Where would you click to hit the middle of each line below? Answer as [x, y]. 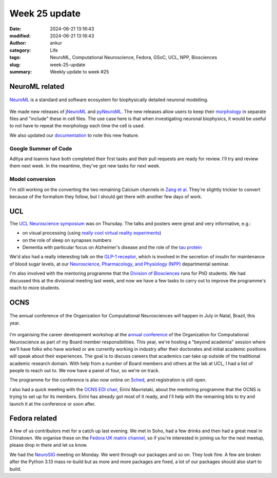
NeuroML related [37, 87]
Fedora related [33, 418]
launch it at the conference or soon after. [53, 404]
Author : [18, 43]
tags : [15, 58]
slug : [15, 65]
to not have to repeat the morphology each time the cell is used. [77, 126]
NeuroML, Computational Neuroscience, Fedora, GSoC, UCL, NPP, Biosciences [134, 58]
